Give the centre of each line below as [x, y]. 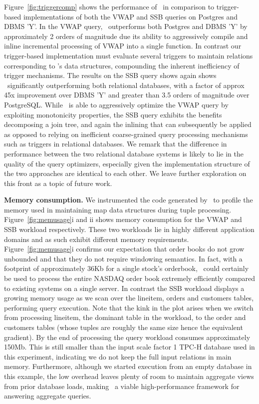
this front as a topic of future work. [58, 183]
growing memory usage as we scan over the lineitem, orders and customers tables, [129, 298]
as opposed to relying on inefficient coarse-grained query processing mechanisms [126, 134]
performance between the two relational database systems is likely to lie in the [124, 153]
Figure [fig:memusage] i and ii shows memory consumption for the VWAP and [123, 219]
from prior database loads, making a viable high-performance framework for [122, 386]
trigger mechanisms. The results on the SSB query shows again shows [110, 75]
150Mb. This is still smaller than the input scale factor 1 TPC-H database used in [129, 347]
